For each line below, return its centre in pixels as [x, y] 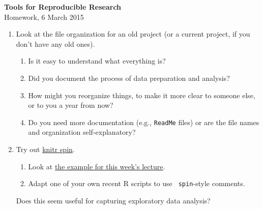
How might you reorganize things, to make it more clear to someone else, [142, 95]
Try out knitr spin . [45, 149]
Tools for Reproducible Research [63, 7]
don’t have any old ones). [55, 43]
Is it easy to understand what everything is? [97, 61]
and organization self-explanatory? [82, 132]
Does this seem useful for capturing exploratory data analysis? [113, 200]
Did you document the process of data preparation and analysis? [129, 78]
